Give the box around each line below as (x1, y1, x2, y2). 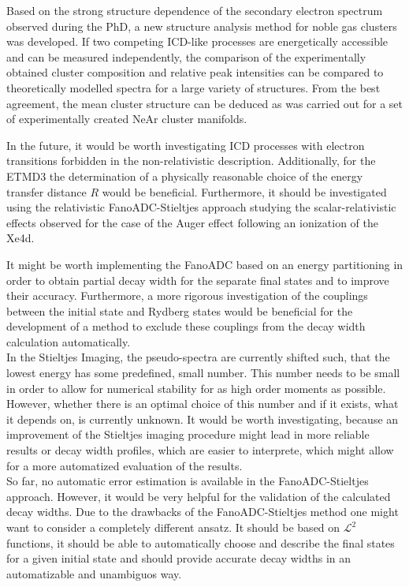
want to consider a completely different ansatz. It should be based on (6, 519, 340, 535)
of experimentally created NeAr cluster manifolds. (6, 110, 247, 127)
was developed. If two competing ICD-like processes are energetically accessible (6, 33, 389, 50)
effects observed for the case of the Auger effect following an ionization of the (6, 214, 379, 230)
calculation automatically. (6, 333, 131, 350)
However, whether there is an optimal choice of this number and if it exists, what (6, 395, 399, 412)
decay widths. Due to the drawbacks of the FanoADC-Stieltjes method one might (6, 503, 399, 520)
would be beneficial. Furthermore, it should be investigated (102, 183, 387, 200)
